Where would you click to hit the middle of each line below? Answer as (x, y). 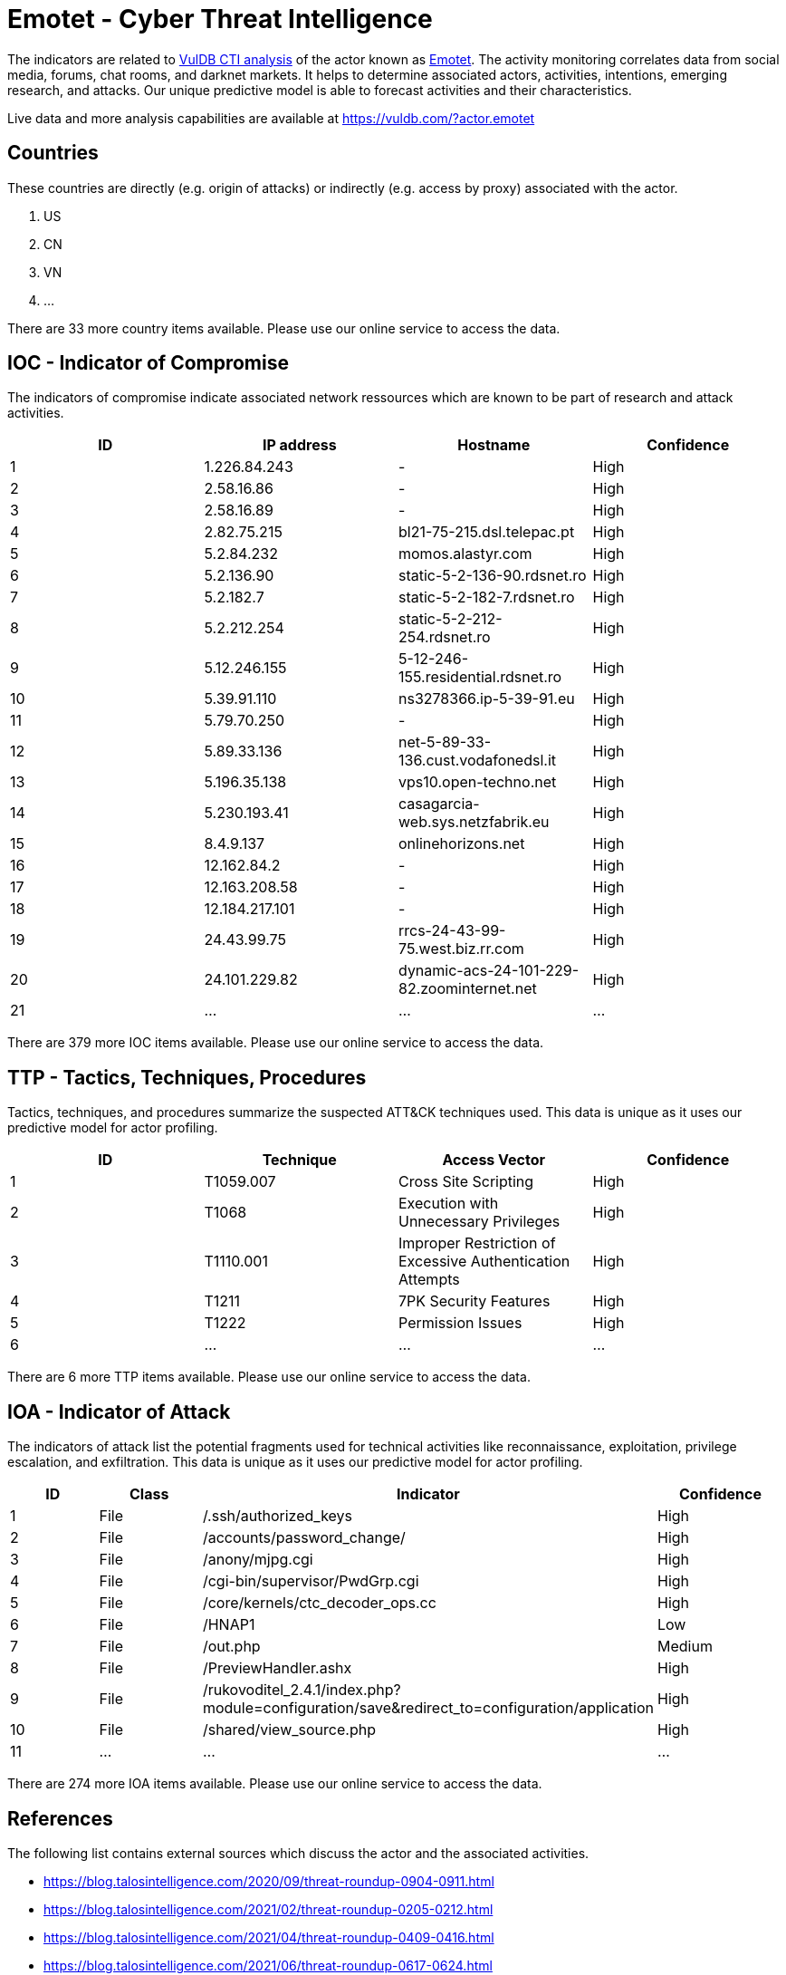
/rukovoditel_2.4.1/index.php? (302, 1690)
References (60, 1818)
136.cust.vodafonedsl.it (477, 761)
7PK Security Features (474, 1301)
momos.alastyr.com (465, 554)
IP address (299, 445)
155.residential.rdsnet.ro (480, 677)
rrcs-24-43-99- (452, 931)
